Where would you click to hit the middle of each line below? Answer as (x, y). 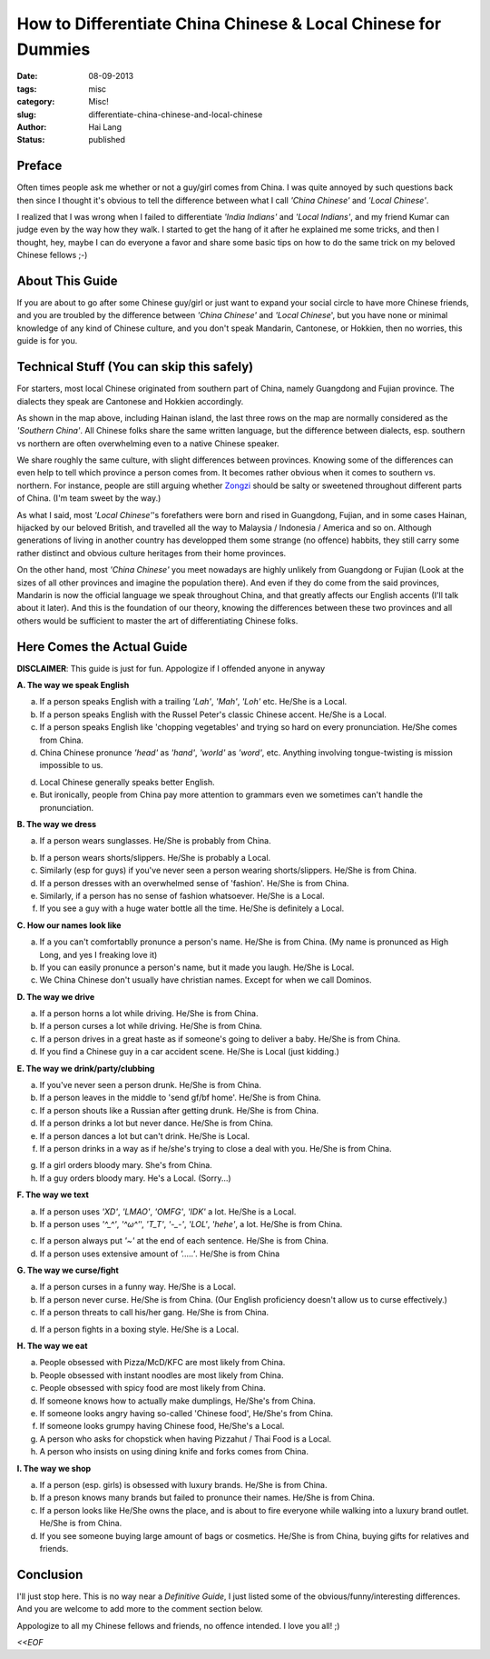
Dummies (54, 49)
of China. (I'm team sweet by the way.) (89, 498)
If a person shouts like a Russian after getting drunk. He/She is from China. (179, 1110)
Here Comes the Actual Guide (102, 647)
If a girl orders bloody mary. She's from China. (126, 1165)
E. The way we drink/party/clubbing (86, 1068)
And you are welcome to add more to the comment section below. (140, 1609)
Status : (31, 140)
